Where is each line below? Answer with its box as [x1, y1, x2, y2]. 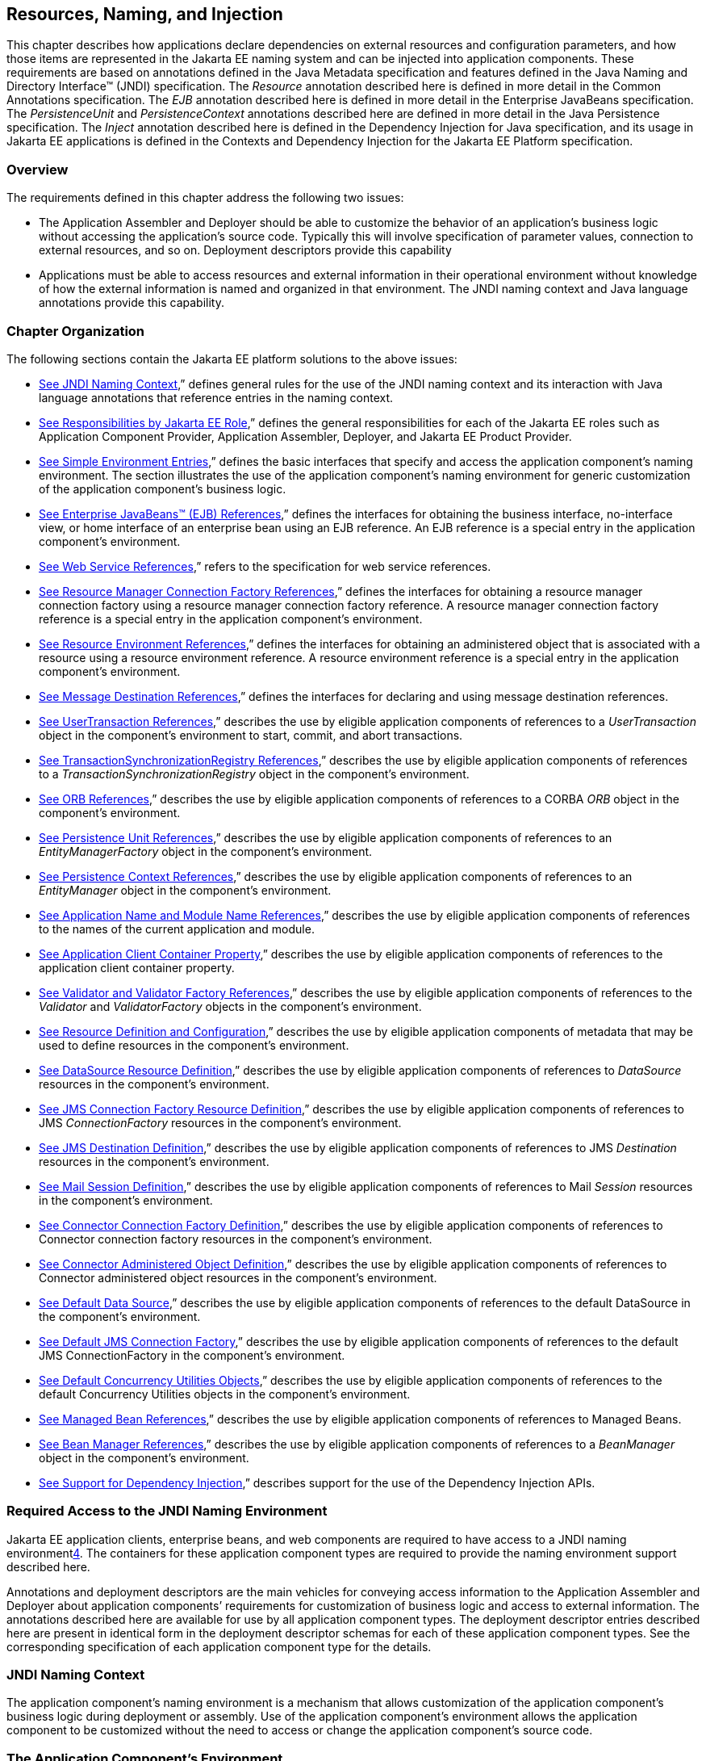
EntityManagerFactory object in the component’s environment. [39, 844, 373, 858]
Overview [6, 161, 69, 178]
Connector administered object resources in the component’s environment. [39, 1270, 437, 1285]
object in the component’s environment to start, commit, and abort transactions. [39, 727, 463, 742]
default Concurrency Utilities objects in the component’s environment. [39, 1386, 411, 1401]
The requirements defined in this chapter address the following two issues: [6, 191, 404, 205]
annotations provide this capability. [39, 296, 224, 310]
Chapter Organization [6, 322, 145, 339]
